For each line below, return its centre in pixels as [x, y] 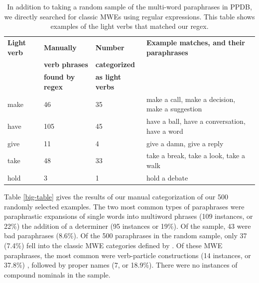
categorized [115, 64]
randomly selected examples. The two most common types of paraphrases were [124, 206]
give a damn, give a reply [185, 143]
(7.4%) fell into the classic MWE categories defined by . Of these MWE [113, 245]
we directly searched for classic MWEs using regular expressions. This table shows [129, 16]
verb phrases [66, 64]
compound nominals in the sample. [57, 274]
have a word [165, 131]
